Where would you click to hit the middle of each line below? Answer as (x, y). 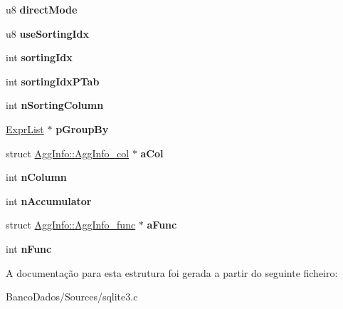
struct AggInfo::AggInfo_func (71, 225)
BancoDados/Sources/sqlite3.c (72, 297)
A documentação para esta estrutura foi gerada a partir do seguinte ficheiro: (172, 272)
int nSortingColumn (55, 105)
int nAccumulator (49, 200)
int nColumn (36, 177)
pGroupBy (82, 129)
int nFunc (29, 248)
